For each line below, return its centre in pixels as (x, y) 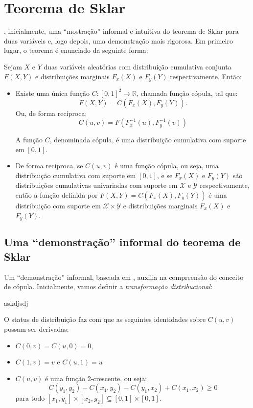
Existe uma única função (52, 93)
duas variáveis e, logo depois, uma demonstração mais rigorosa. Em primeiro (118, 40)
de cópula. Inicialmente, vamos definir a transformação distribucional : (108, 286)
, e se (165, 175)
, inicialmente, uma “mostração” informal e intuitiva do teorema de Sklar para (121, 31)
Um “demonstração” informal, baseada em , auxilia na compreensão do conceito (124, 277)
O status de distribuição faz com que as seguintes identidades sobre (105, 319)
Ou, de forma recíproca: (51, 113)
